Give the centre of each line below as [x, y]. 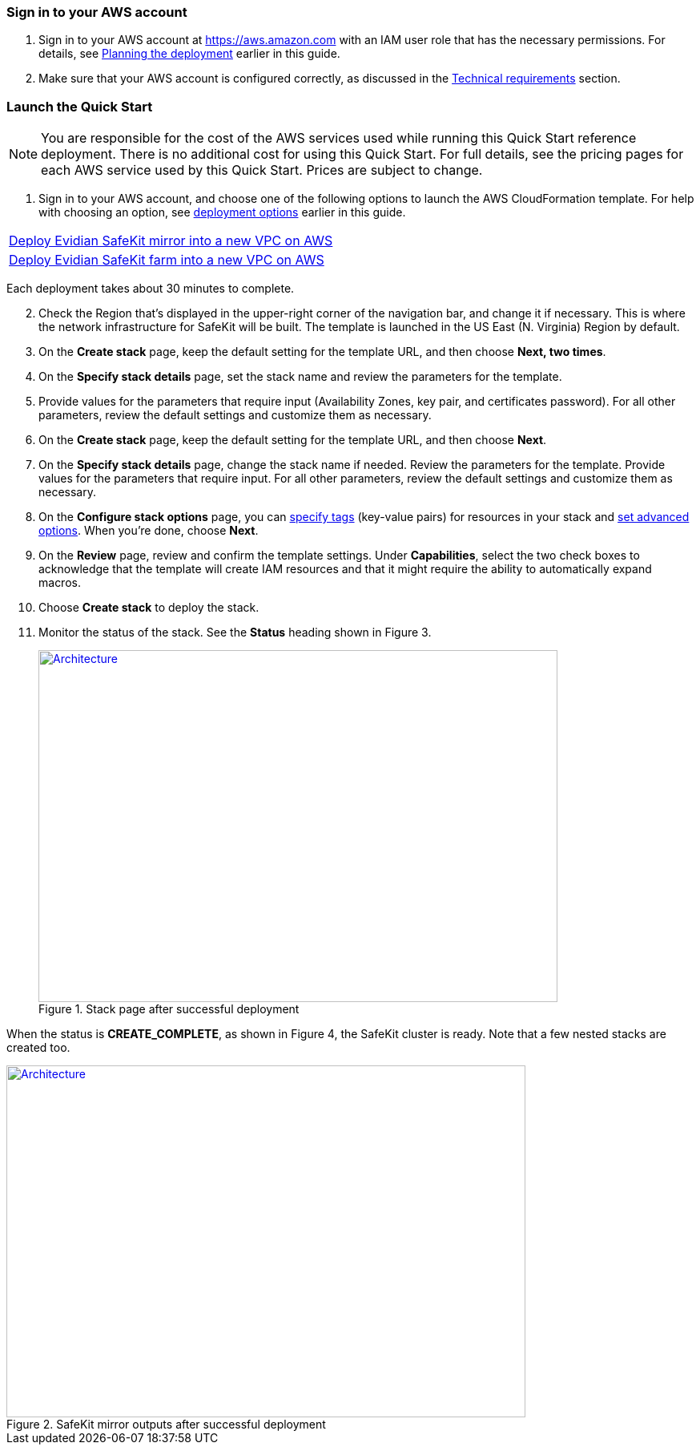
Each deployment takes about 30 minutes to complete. [151, 289]
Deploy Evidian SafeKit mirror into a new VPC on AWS [171, 241]
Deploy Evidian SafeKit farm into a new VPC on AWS [167, 260]
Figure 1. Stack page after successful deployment [169, 1009]
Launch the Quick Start [80, 106]
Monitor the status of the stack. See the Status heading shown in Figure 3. [235, 633]
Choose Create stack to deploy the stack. [149, 608]
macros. [60, 583]
